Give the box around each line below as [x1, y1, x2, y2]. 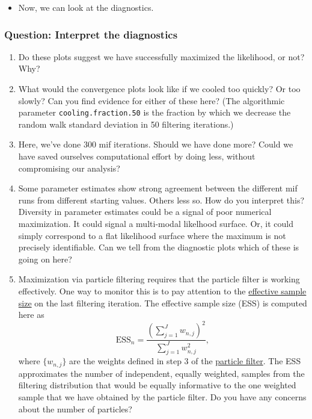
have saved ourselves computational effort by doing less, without [18, 150, 255, 163]
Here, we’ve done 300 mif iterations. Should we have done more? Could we [18, 138, 293, 151]
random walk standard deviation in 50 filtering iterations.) [18, 117, 234, 130]
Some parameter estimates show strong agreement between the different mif [18, 182, 298, 194]
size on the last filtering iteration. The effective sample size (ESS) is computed [18, 296, 307, 309]
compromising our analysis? [18, 161, 120, 174]
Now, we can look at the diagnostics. [18, 1, 154, 13]
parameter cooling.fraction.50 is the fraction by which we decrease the [18, 106, 291, 119]
